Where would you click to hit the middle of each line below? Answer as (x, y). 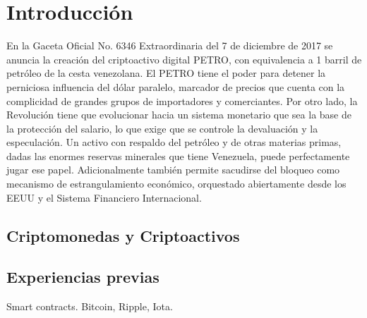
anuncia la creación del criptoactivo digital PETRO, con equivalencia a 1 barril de (184, 59)
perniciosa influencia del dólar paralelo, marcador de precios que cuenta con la (176, 86)
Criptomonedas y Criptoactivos (123, 235)
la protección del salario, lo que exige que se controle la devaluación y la (162, 128)
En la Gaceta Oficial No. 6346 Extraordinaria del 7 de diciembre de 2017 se (170, 45)
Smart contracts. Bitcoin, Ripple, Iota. (90, 306)
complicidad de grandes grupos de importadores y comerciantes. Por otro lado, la (182, 100)
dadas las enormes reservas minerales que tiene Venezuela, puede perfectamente (178, 155)
